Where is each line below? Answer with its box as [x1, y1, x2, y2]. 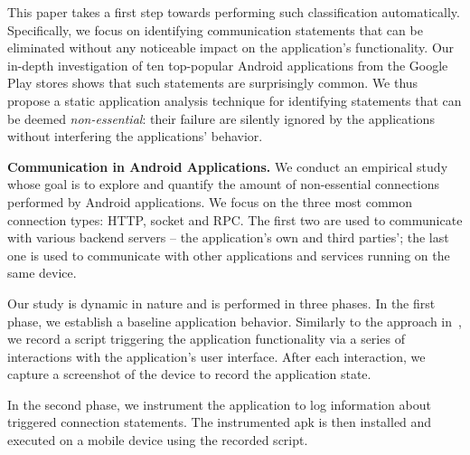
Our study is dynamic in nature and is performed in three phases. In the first [7, 293, 436, 312]
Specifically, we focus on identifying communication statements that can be [7, 20, 423, 39]
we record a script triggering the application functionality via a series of [7, 329, 405, 348]
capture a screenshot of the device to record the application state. [7, 365, 371, 384]
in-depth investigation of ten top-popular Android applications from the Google [7, 55, 448, 74]
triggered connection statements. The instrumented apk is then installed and [7, 412, 432, 431]
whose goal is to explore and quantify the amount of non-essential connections [7, 175, 439, 194]
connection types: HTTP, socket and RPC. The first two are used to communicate [7, 210, 463, 229]
